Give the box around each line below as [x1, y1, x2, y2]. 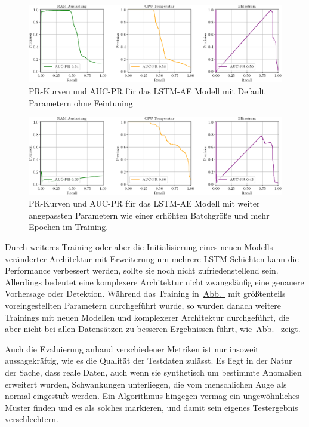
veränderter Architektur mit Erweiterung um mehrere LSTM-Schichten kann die [5, 252, 299, 265]
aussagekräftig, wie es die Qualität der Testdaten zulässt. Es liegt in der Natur [5, 354, 292, 367]
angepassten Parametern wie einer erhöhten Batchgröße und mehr [29, 208, 270, 221]
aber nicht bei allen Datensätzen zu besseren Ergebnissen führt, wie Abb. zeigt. [5, 322, 301, 335]
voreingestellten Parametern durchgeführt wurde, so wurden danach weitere [5, 299, 282, 311]
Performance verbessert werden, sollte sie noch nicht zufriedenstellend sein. [5, 264, 279, 277]
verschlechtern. [5, 413, 58, 425]
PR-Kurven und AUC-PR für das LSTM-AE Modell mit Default [29, 85, 265, 97]
